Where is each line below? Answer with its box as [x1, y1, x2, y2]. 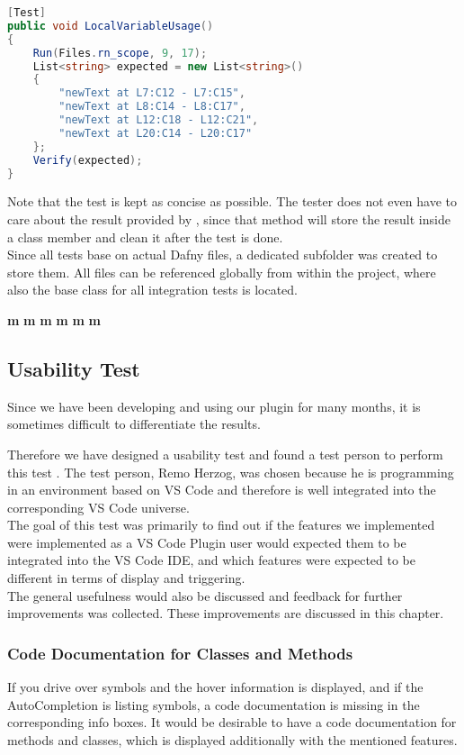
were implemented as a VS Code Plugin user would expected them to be [7, 532, 406, 551]
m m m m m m [7, 310, 101, 329]
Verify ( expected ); [32, 153, 143, 167]
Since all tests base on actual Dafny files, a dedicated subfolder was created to [7, 245, 438, 264]
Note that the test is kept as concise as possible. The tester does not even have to [7, 192, 457, 211]
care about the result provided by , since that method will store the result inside [7, 209, 451, 228]
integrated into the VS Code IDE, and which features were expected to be [7, 550, 416, 569]
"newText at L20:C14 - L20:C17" [58, 126, 253, 140]
